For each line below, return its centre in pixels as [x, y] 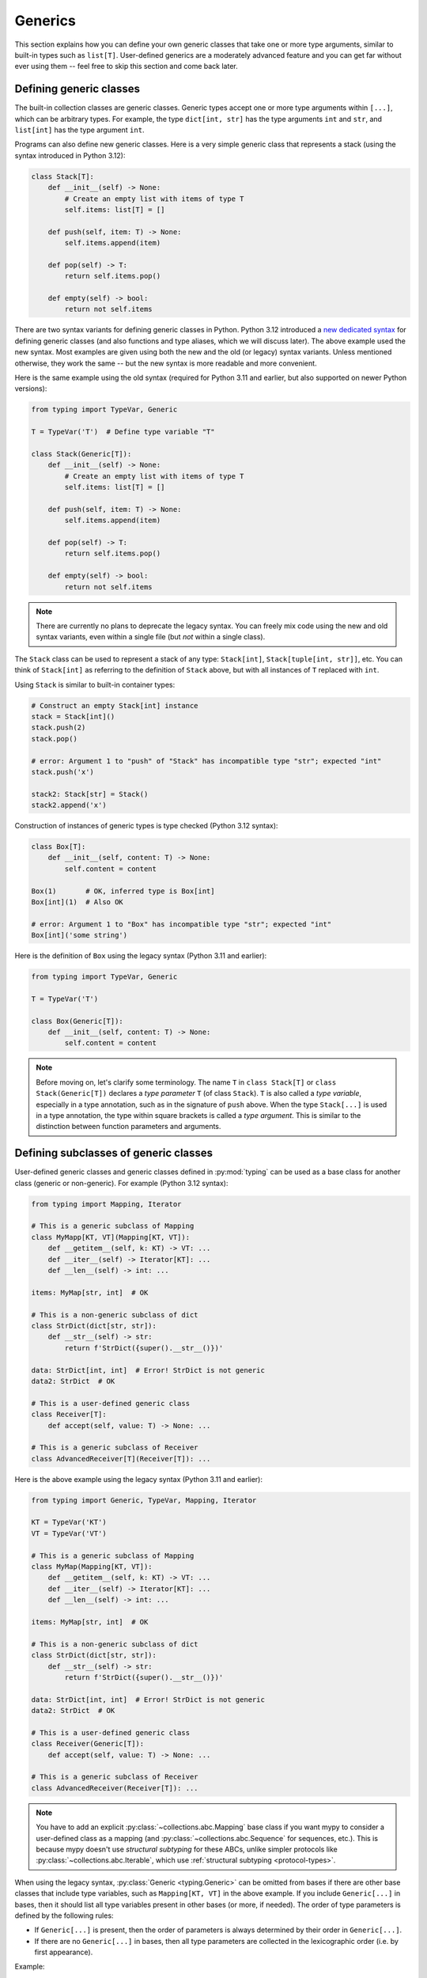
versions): [31, 388]
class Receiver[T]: [69, 1415]
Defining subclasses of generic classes [114, 1153]
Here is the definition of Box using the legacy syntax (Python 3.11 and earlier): [141, 956]
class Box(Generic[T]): [77, 1021]
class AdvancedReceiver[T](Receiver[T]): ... [121, 1459]
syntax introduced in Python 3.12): [70, 155]
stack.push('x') [63, 772]
